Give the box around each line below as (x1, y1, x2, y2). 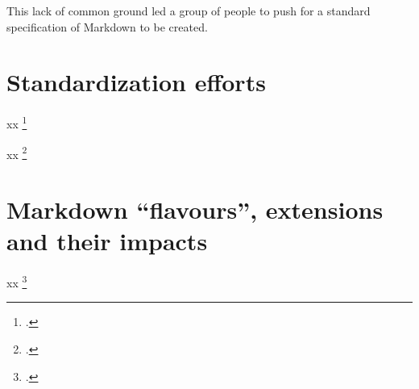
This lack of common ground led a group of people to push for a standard (6, 2, 371, 19)
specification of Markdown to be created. (6, 18, 208, 35)
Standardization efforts (6, 65, 266, 98)
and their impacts (6, 224, 208, 257)
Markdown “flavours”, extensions (6, 193, 384, 225)
